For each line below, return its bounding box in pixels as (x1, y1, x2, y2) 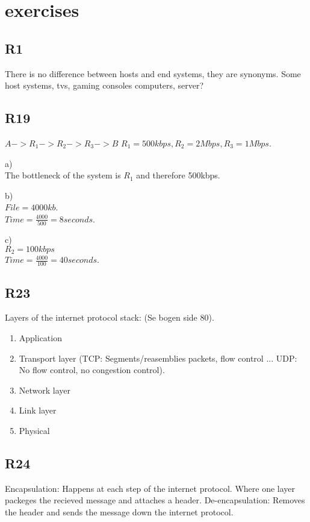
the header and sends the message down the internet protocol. (5, 505, 234, 518)
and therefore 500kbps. (136, 169, 220, 181)
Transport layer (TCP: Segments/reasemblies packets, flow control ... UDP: (19, 351, 297, 364)
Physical (19, 424, 50, 436)
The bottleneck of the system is (5, 169, 121, 181)
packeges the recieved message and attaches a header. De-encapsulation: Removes (5, 494, 305, 506)
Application (19, 331, 62, 344)
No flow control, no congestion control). (19, 363, 165, 376)
